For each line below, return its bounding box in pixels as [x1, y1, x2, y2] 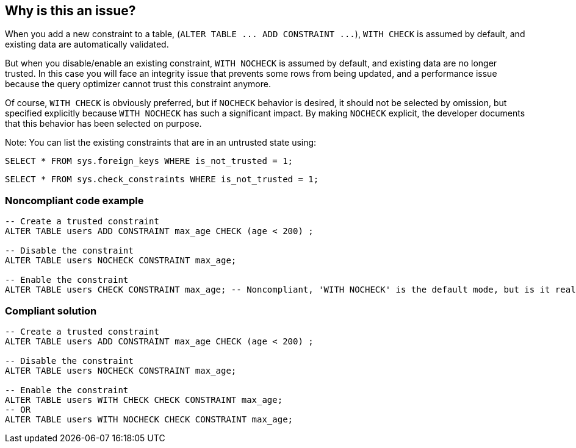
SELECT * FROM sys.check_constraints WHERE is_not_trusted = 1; [5, 174, 319, 185]
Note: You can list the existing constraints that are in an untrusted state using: [5, 137, 317, 148]
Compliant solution [5, 304, 97, 317]
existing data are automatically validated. [5, 39, 169, 50]
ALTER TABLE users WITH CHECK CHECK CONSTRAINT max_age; [5, 394, 283, 405]
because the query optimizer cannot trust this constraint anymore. [5, 79, 271, 90]
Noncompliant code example [5, 194, 144, 207]
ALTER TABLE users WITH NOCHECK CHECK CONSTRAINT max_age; [5, 414, 293, 424]
